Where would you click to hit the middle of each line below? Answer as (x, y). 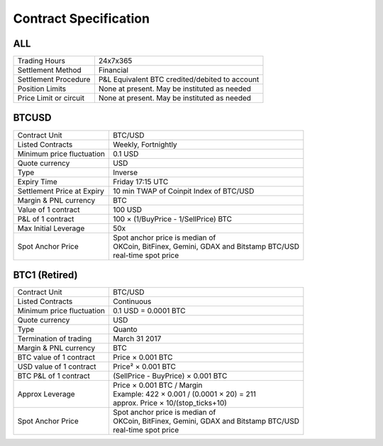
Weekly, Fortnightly (145, 144)
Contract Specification (82, 18)
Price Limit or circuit (51, 98)
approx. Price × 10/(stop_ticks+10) (170, 403)
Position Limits (42, 89)
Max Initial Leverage (51, 228)
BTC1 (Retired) (45, 275)
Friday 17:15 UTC (140, 182)
